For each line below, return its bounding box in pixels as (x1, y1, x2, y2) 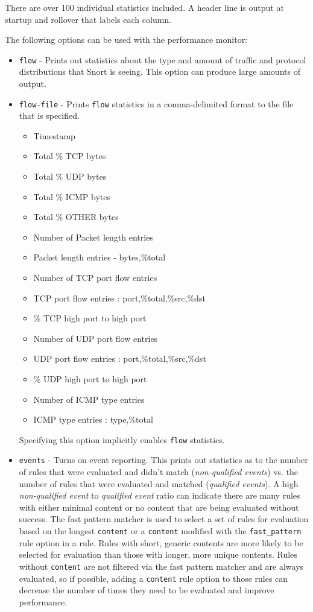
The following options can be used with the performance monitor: (5, 33, 248, 46)
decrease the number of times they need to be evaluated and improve (19, 584, 274, 596)
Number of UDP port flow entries (33, 332, 158, 344)
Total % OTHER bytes (33, 210, 119, 223)
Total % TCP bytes (33, 150, 106, 162)
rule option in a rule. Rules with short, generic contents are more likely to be (19, 536, 303, 549)
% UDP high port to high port (33, 373, 147, 385)
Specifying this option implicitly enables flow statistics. (19, 433, 225, 446)
